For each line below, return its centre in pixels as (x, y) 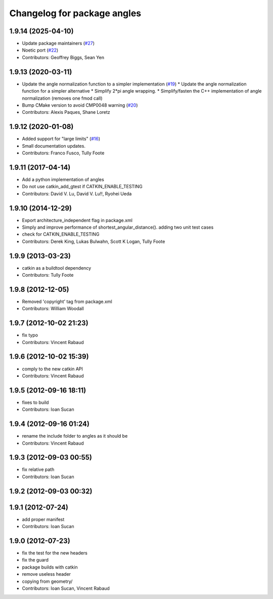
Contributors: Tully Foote (48, 275)
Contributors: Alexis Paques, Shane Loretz (66, 112)
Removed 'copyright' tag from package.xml (67, 302)
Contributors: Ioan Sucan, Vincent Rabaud (66, 588)
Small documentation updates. (54, 146)
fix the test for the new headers (55, 553)
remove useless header (46, 574)
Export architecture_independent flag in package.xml (77, 220)
